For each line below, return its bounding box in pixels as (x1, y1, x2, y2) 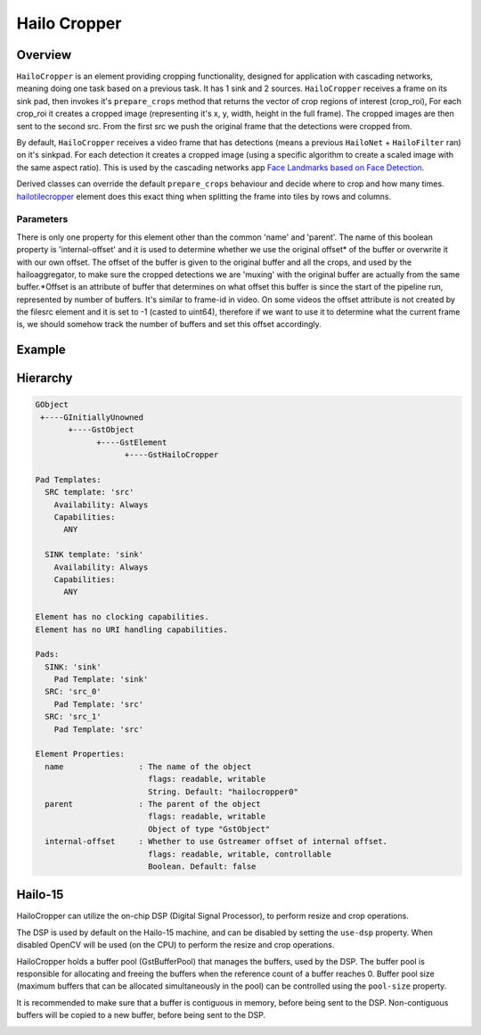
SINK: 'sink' (45, 661, 102, 672)
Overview (16, 47, 72, 62)
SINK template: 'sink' (45, 549, 144, 560)
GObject (35, 399, 69, 410)
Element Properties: (35, 749, 125, 760)
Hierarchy (16, 371, 73, 386)
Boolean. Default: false (147, 861, 257, 871)
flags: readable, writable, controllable (147, 849, 331, 859)
